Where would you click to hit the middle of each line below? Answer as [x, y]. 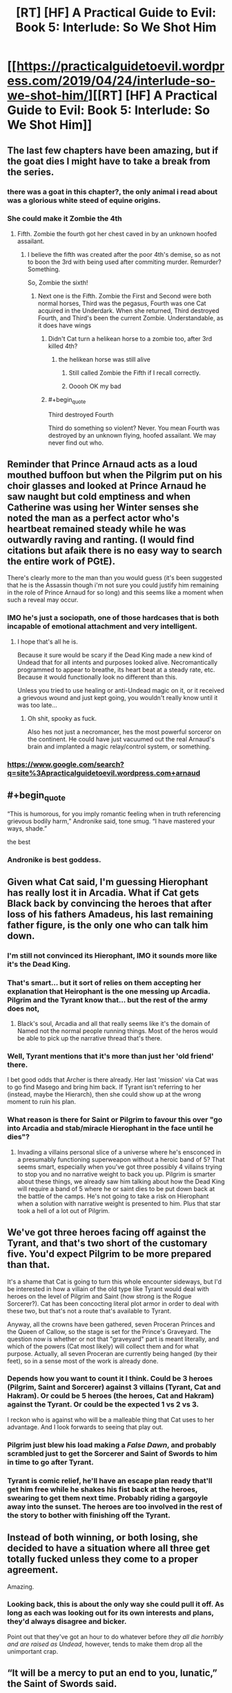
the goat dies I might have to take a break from [109, 161]
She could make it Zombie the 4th [65, 219]
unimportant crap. [33, 1651]
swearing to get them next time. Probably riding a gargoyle [108, 1498]
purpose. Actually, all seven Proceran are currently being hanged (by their [112, 1353]
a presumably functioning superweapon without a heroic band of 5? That [121, 1159]
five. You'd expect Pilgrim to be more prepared [109, 1254]
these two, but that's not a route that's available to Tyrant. [89, 1310]
